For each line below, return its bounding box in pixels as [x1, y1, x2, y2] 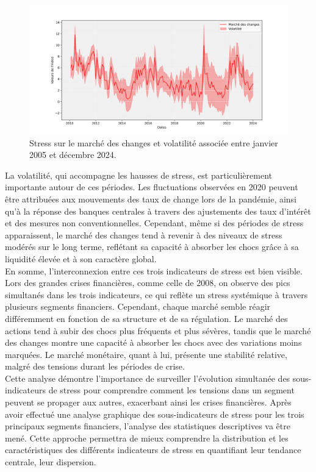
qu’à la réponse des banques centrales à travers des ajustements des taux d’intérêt [5, 204, 311, 217]
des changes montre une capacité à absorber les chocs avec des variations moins [5, 336, 302, 349]
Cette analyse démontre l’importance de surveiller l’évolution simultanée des [5, 371, 290, 384]
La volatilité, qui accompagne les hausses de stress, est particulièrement [5, 168, 272, 181]
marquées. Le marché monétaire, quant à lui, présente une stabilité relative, [5, 348, 287, 360]
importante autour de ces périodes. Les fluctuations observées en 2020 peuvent [5, 181, 298, 193]
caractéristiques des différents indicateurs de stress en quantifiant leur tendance [5, 443, 301, 456]
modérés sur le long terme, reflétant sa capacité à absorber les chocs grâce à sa [5, 240, 299, 253]
